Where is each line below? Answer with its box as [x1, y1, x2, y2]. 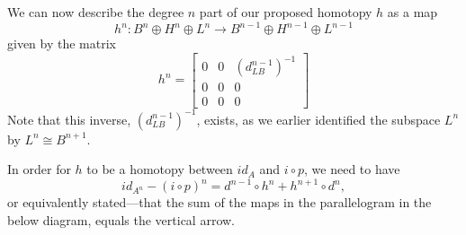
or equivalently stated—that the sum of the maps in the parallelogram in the [7, 193, 432, 212]
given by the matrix [7, 34, 116, 53]
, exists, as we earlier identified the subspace [196, 109, 441, 128]
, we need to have [304, 160, 400, 178]
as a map [387, 3, 438, 21]
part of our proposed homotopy [199, 3, 372, 21]
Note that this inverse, [7, 109, 131, 128]
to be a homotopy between [86, 160, 233, 178]
